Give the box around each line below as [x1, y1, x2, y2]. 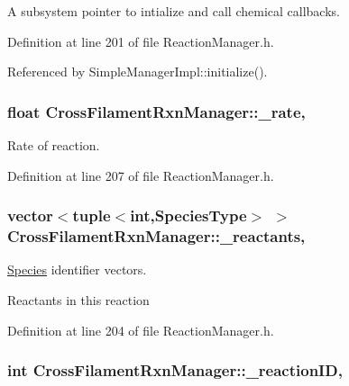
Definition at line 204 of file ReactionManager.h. [7, 320, 274, 339]
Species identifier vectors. [7, 260, 147, 279]
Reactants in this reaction [7, 290, 150, 309]
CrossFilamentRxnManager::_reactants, [7, 225, 306, 247]
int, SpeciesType [130, 204, 247, 227]
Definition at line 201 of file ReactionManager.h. [7, 31, 274, 50]
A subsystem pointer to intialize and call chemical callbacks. [7, 2, 340, 20]
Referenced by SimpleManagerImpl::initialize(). [7, 62, 268, 81]
